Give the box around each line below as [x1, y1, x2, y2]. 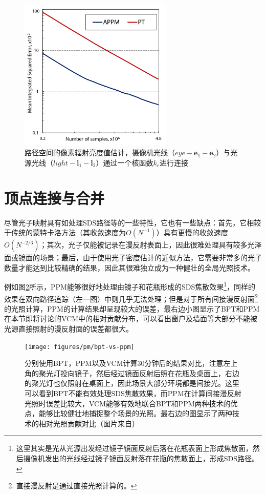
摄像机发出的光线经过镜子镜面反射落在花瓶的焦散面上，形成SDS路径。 [23, 452, 259, 463]
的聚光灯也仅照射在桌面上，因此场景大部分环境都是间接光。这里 [25, 378, 239, 388]
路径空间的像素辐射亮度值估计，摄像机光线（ [25, 147, 175, 158]
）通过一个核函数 [96, 157, 153, 168]
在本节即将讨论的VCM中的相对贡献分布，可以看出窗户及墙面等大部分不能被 [4, 313, 258, 324]
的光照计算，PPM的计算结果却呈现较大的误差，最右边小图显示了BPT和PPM [4, 303, 260, 314]
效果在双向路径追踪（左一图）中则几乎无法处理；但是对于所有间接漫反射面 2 [4, 292, 258, 304]
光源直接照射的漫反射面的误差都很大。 [4, 323, 133, 334]
